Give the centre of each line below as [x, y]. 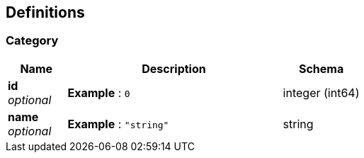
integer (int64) [321, 92]
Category [32, 41]
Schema [321, 68]
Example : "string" [118, 124]
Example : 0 [99, 92]
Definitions [45, 12]
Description [174, 68]
